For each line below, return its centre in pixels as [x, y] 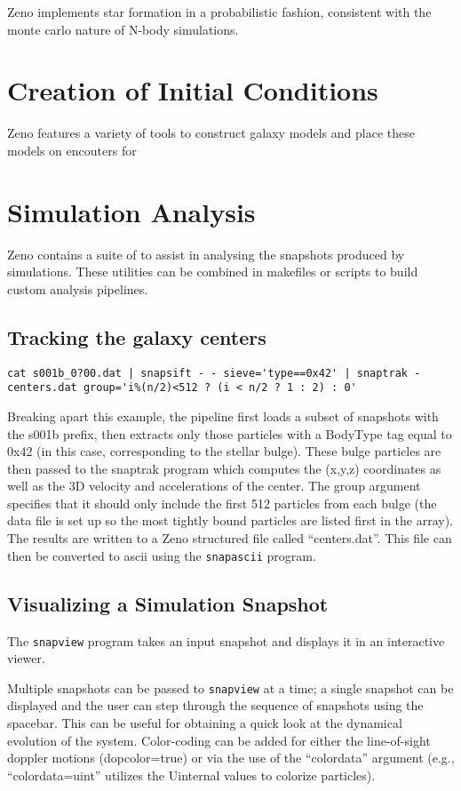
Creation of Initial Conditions [193, 90]
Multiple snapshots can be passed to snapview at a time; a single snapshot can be [230, 687]
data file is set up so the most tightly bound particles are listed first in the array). [230, 520]
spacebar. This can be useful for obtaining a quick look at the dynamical [205, 723]
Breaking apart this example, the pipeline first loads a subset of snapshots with [223, 415]
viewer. [26, 658]
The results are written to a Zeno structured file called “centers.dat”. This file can [230, 538]
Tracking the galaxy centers [137, 336]
